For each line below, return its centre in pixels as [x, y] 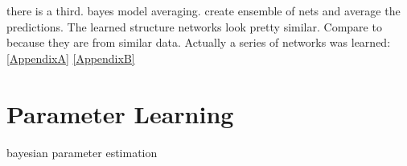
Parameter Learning [120, 113]
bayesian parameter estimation [82, 152]
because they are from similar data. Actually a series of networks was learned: [199, 42]
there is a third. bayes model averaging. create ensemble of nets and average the [203, 10]
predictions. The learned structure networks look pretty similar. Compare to [194, 26]
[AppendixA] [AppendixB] [71, 58]
